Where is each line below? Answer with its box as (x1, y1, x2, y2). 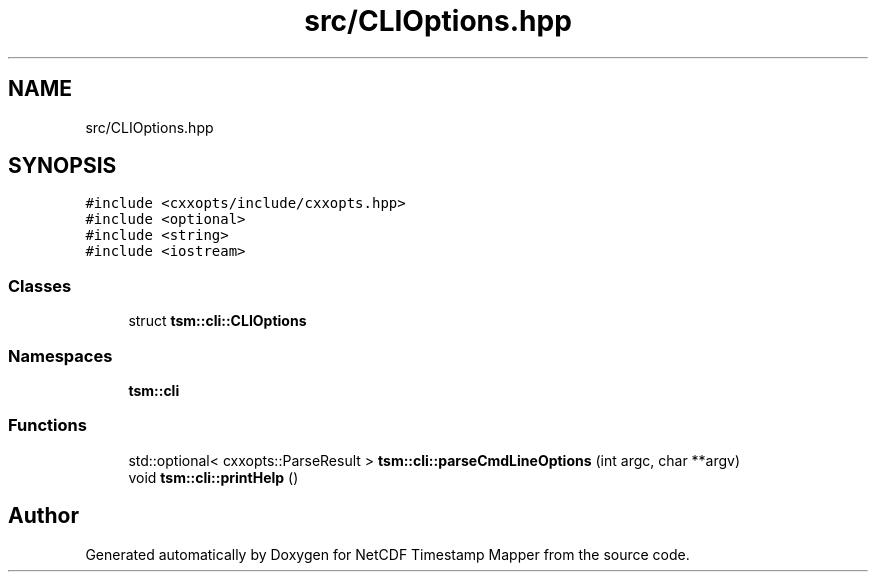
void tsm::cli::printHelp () (128, 468, 299, 486)
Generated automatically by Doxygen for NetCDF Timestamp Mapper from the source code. (85, 545, 690, 563)
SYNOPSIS (8, 153, 117, 179)
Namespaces (8, 345, 113, 366)
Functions (8, 415, 87, 436)
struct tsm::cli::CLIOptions (128, 312, 307, 330)
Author (8, 503, 79, 529)
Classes (8, 275, 72, 296)
